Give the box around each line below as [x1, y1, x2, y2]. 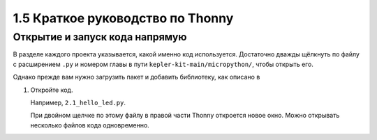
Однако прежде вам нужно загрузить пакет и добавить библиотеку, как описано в [13, 73, 260, 81]
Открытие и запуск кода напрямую [13, 31, 187, 43]
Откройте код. [30, 86, 73, 94]
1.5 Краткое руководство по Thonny [13, 10, 234, 26]
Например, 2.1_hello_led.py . [30, 98, 126, 107]
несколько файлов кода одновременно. [30, 120, 149, 129]
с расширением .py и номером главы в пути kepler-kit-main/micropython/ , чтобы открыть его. [13, 60, 313, 68]
